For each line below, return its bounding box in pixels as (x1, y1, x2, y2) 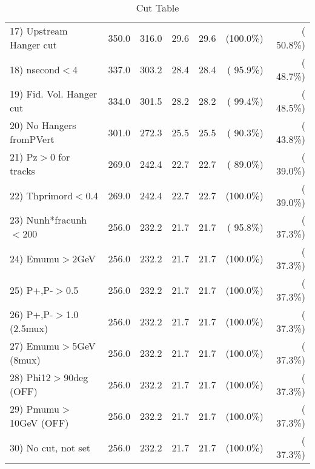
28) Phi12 (10, 370, 51, 384)
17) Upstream (10, 24, 68, 38)
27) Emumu (10, 339, 60, 353)
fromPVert (10, 132, 55, 146)
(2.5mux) (10, 321, 48, 335)
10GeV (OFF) (10, 416, 69, 430)
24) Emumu (10, 251, 60, 265)
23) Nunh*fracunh (10, 213, 87, 227)
